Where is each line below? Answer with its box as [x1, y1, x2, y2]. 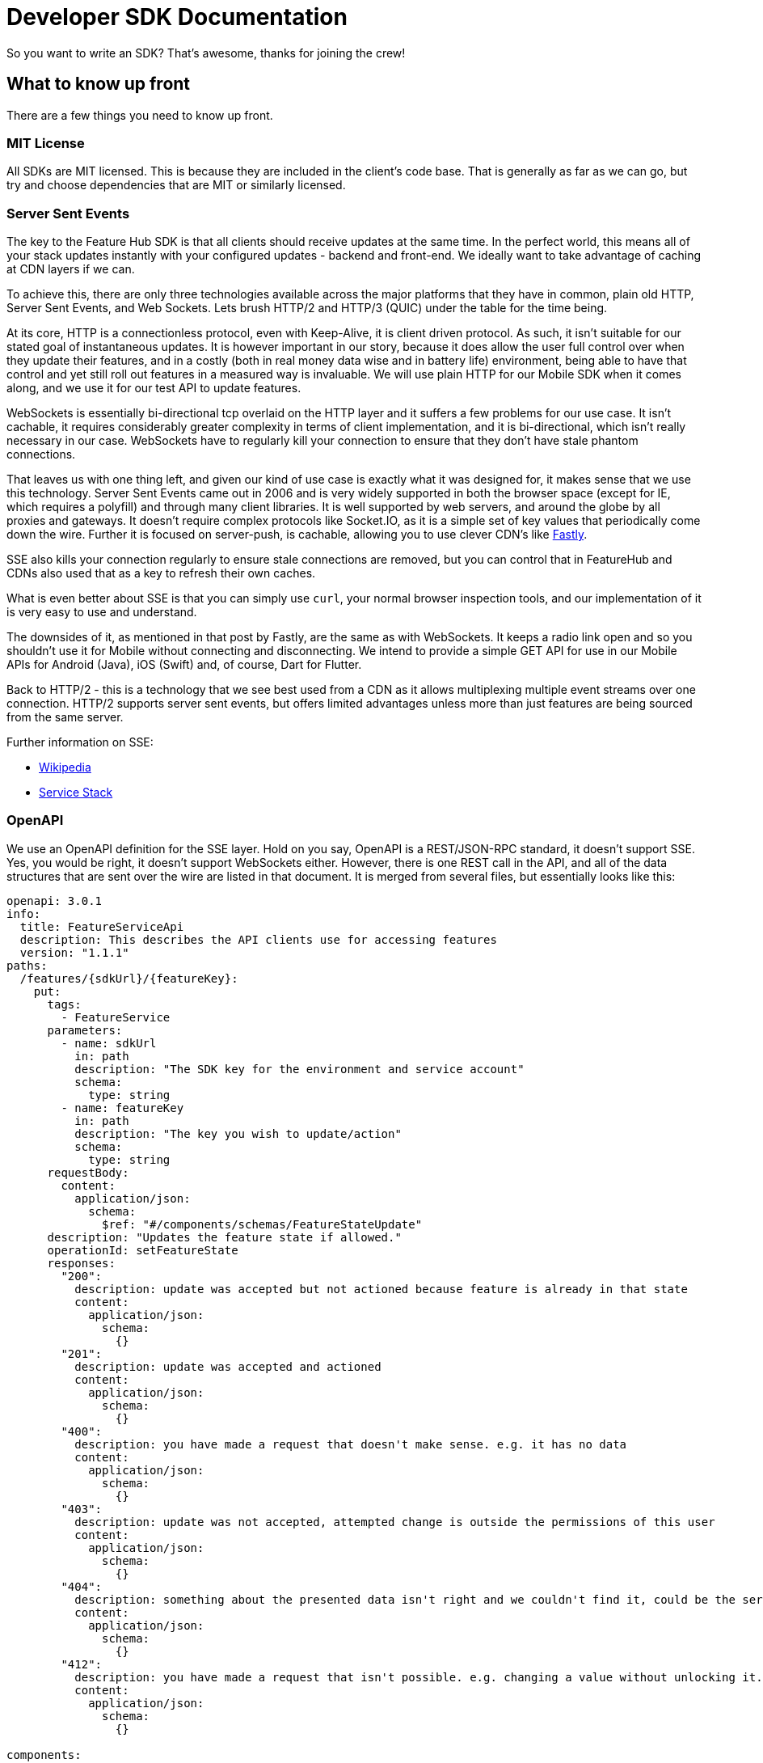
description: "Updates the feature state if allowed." [47, 1230, 402, 1244]
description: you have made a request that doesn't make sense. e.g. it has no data [74, 1437, 627, 1451]
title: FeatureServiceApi [19, 920, 184, 933]
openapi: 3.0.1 [6, 894, 103, 907]
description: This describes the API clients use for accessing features [19, 932, 497, 946]
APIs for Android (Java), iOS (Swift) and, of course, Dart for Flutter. [6, 657, 362, 672]
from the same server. [6, 710, 124, 725]
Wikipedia [39, 760, 91, 775]
